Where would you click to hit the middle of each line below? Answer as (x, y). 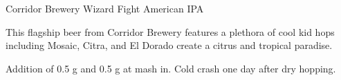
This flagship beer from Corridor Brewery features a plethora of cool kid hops (170, 31)
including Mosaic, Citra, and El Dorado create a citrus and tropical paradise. (169, 45)
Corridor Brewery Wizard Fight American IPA (105, 8)
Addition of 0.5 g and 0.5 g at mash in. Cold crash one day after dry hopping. (171, 68)
